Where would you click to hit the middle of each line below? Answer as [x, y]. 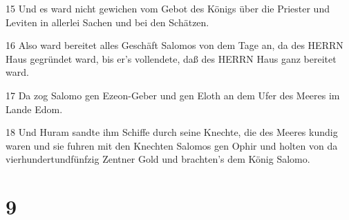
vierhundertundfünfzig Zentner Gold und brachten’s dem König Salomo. [158, 159]
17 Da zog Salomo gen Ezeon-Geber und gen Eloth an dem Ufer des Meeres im [173, 95]
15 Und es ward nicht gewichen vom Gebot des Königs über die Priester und [168, 8]
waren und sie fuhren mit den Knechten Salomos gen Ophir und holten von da [172, 145]
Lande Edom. [34, 109]
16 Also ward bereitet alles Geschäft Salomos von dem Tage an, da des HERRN [174, 45]
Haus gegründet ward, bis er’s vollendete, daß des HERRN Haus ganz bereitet [171, 58]
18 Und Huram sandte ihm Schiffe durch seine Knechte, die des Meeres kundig [172, 132]
